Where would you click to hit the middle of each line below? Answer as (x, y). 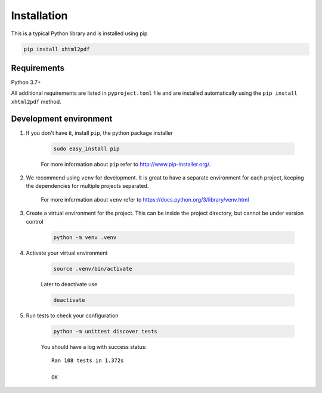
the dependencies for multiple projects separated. (87, 186)
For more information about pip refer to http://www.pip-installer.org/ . (126, 164)
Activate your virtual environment (67, 253)
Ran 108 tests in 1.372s (88, 360)
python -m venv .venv (85, 237)
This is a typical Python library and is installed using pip (79, 33)
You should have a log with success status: (94, 346)
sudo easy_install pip (86, 148)
